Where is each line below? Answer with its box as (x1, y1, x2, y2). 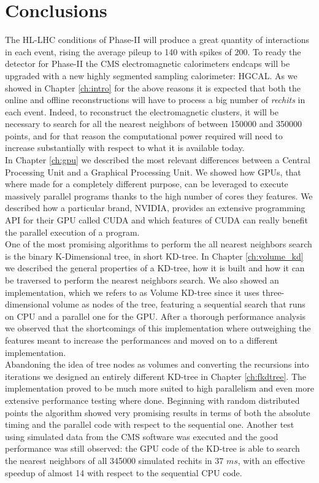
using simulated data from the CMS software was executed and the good (5, 430, 279, 442)
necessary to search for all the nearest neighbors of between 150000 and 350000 (5, 117, 302, 130)
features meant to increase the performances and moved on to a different (5, 333, 278, 346)
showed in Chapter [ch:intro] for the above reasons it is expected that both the (5, 81, 301, 94)
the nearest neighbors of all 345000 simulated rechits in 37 (5, 454, 224, 466)
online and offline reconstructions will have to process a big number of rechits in (5, 93, 306, 106)
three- (262, 285, 285, 298)
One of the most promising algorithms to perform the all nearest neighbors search (5, 238, 312, 250)
